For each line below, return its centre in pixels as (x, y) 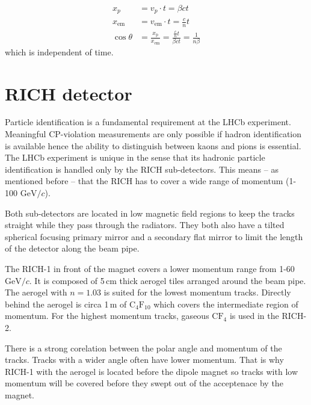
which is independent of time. (59, 51)
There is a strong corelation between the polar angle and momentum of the (143, 348)
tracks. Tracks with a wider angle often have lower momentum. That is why (144, 360)
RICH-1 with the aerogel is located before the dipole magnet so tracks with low (151, 371)
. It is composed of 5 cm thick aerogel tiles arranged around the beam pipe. (168, 280)
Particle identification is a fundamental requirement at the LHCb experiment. (148, 122)
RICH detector (69, 93)
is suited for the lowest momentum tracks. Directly (197, 292)
